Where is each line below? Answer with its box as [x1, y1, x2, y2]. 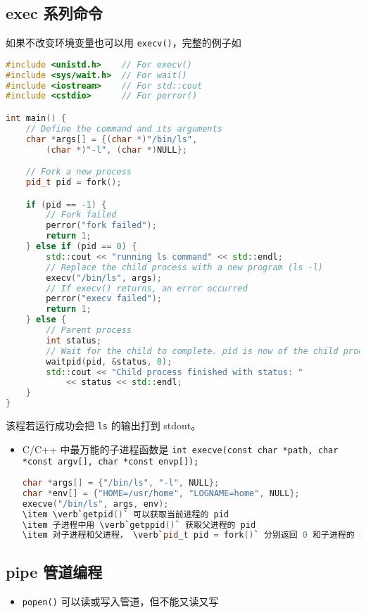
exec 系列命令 [6, 2, 103, 24]
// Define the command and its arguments [25, 123, 222, 134]
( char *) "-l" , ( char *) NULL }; [46, 144, 187, 155]
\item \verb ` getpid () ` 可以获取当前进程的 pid [22, 509, 229, 519]
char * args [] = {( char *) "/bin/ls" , [25, 134, 198, 144]
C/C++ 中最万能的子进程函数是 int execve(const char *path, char [22, 441, 339, 456]
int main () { [6, 113, 66, 124]
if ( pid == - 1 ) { [25, 199, 107, 210]
